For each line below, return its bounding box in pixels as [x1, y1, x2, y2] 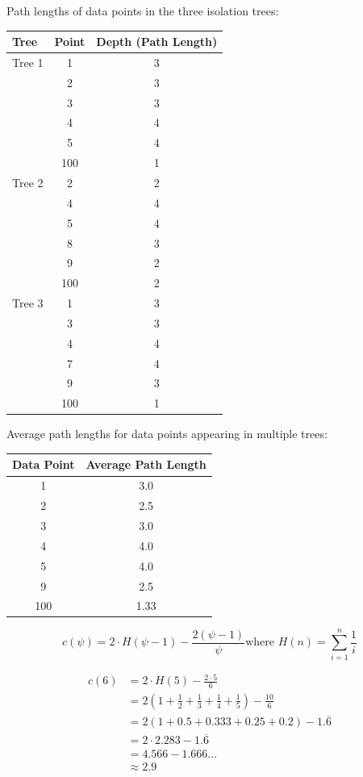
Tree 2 [12, 174, 44, 190]
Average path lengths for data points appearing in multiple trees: [6, 425, 328, 442]
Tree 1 [12, 53, 44, 70]
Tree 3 [12, 295, 44, 311]
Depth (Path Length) [96, 33, 218, 50]
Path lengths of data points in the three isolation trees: [6, 2, 279, 19]
